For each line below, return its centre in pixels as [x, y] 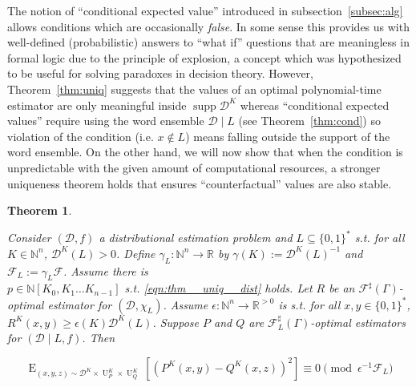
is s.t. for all [309, 304]
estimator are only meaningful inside [97, 105]
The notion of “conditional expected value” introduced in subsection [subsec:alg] [205, 10]
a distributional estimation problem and [196, 238]
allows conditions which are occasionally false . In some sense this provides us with [208, 26]
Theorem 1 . [40, 210]
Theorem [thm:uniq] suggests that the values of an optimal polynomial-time [194, 89]
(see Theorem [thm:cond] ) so [309, 121]
